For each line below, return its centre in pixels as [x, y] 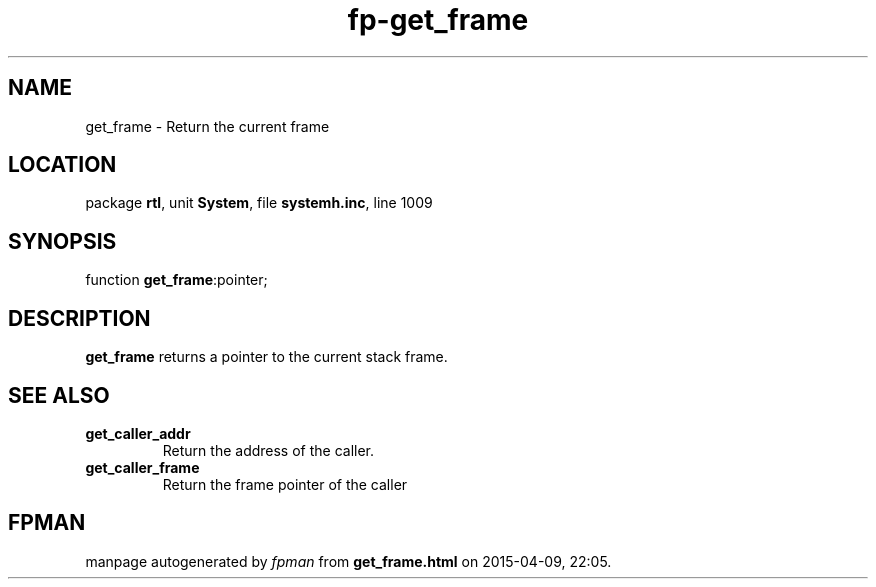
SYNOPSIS [62, 241]
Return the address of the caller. [268, 450]
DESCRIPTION [79, 318]
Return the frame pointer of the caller [285, 484]
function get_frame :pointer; [176, 280]
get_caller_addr [138, 433]
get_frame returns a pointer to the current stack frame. [266, 357]
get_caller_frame [142, 467]
